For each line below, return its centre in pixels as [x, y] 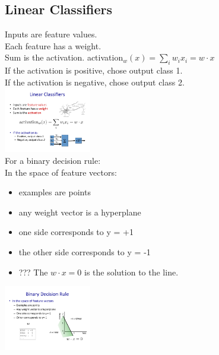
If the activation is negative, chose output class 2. [95, 82]
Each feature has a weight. [53, 45]
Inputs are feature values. [51, 34]
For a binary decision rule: [53, 160]
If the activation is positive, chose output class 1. [94, 70]
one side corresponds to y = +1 [76, 232]
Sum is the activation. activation [64, 57]
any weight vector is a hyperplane [80, 212]
